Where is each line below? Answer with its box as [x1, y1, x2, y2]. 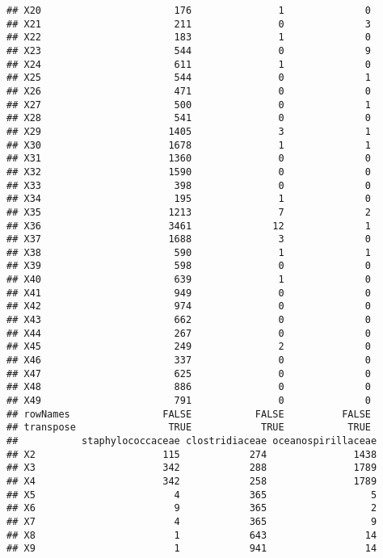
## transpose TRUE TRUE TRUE [6, 422, 372, 434]
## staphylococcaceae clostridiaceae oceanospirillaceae [6, 435, 377, 447]
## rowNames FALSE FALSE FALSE [6, 408, 372, 420]
